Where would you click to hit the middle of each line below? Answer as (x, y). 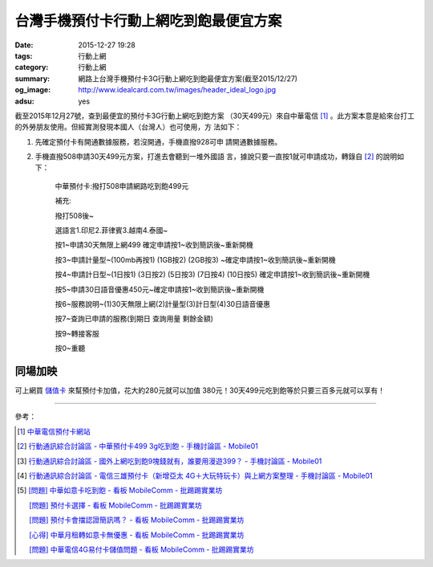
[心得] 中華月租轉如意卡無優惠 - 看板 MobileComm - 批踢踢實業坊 (137, 535)
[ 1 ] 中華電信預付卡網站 (54, 431)
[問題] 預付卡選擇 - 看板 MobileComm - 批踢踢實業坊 (115, 505)
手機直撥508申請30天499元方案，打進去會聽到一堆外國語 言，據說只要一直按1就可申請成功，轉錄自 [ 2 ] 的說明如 (219, 157)
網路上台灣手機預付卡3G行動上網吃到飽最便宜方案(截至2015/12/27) (188, 78)
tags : (24, 55)
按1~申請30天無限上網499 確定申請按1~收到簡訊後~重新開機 (154, 245)
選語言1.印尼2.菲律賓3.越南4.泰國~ (111, 230)
